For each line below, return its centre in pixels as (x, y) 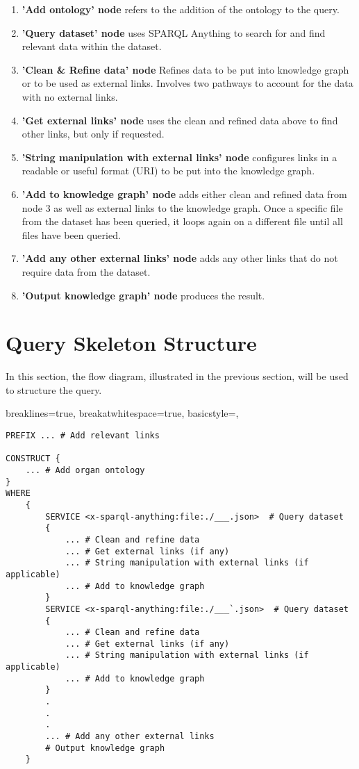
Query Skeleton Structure (131, 343)
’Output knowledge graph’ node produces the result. (143, 295)
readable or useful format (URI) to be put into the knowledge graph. (168, 171)
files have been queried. (71, 234)
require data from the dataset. (86, 271)
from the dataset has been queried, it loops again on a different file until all (182, 221)
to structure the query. (54, 389)
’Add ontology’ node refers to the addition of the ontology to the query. (181, 9)
